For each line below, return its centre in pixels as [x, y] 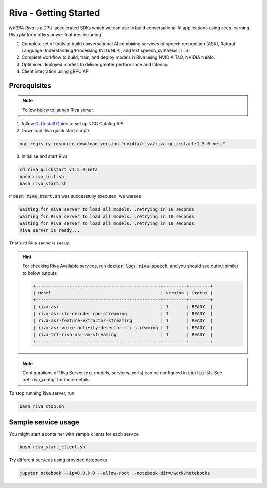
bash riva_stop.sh [42, 406]
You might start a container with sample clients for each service [74, 434]
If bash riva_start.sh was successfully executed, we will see [75, 196]
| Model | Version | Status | [123, 293]
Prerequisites [30, 85]
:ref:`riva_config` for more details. [57, 380]
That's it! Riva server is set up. [40, 243]
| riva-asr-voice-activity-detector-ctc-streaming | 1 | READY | [123, 327]
